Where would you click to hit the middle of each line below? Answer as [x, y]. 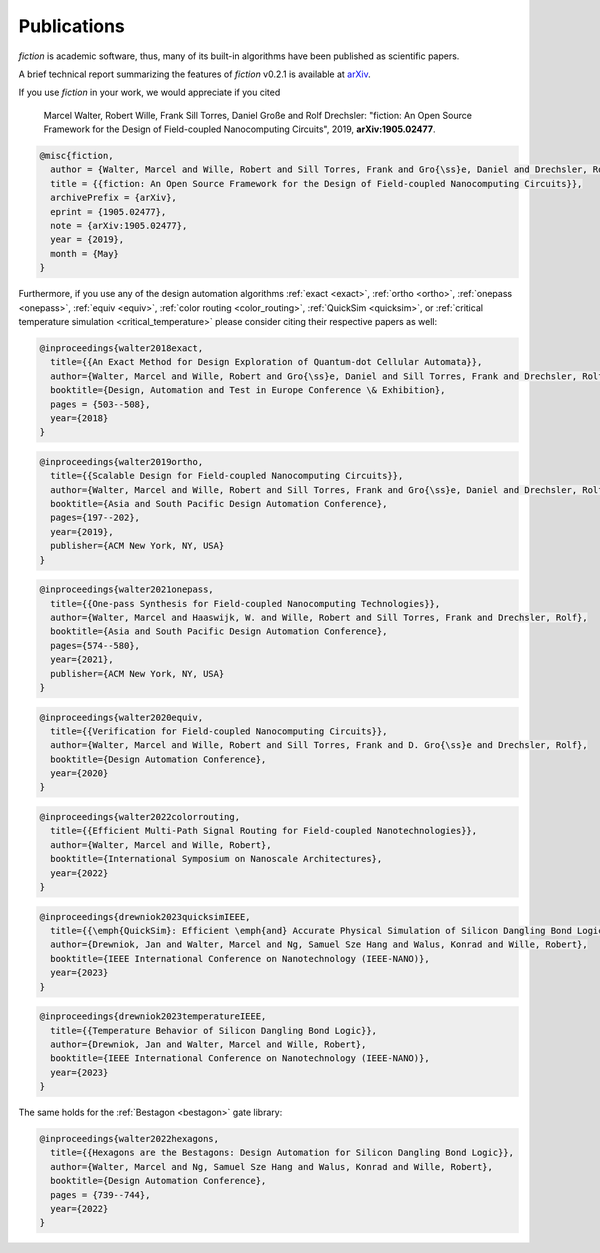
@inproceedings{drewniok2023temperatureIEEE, [153, 1016]
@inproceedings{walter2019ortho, [121, 461]
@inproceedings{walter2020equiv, [121, 717]
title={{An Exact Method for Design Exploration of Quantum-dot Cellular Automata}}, [266, 362]
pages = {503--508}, [100, 404]
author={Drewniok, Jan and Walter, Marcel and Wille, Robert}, [208, 1044]
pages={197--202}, [95, 518]
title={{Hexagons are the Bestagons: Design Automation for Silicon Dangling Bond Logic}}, [282, 1153]
